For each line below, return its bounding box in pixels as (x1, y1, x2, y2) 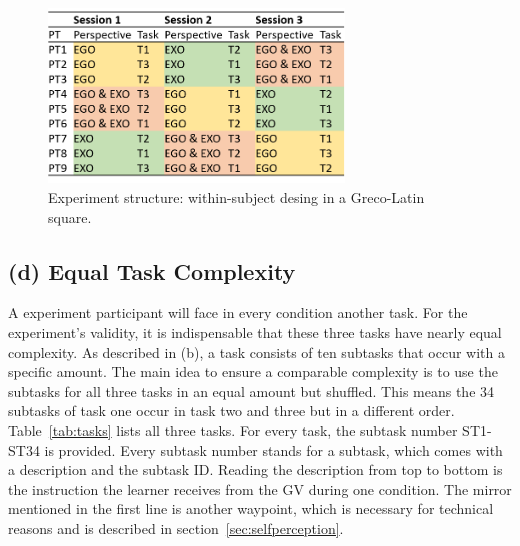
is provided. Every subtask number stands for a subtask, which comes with (44, 439, 503, 460)
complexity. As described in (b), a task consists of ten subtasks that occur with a (8, 341, 505, 362)
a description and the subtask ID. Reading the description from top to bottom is (8, 459, 503, 480)
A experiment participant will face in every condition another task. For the (8, 302, 468, 323)
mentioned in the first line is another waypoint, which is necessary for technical (8, 498, 494, 519)
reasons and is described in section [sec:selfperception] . (8, 517, 344, 538)
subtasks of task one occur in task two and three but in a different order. (8, 400, 455, 421)
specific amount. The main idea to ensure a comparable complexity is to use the (8, 361, 498, 382)
